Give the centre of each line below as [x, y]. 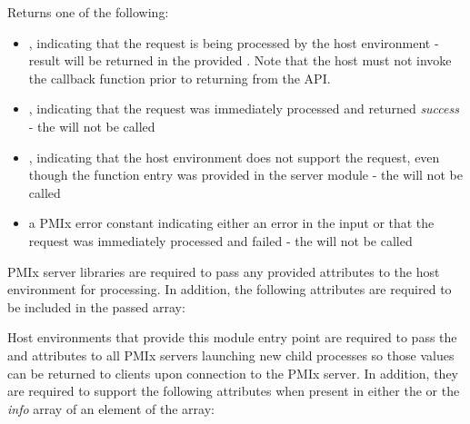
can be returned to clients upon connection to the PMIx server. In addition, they [233, 373]
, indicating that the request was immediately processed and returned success [244, 108]
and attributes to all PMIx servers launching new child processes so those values [231, 355]
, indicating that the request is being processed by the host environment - [234, 42]
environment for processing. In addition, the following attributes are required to [230, 289]
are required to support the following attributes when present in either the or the [234, 391]
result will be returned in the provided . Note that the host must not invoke [240, 60]
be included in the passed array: [96, 306]
